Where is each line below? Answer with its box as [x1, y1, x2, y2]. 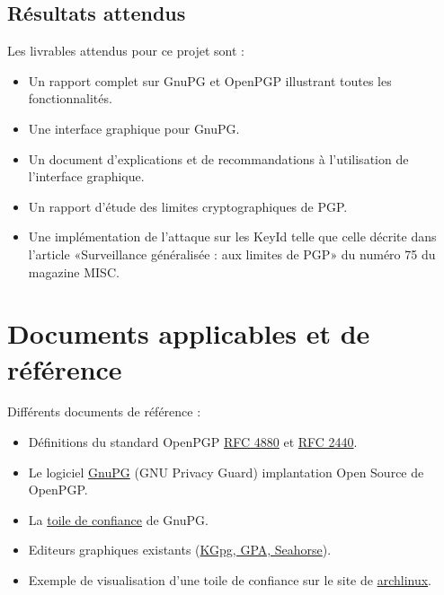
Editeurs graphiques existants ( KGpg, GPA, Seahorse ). [28, 540, 332, 559]
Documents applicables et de [7, 315, 370, 352]
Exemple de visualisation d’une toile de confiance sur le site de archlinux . [28, 571, 432, 590]
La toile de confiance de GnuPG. [28, 510, 209, 529]
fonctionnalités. [28, 89, 112, 108]
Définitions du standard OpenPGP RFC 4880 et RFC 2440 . [28, 433, 358, 451]
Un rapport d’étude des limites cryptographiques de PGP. [28, 197, 348, 215]
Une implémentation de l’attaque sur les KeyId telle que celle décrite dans [28, 227, 437, 246]
